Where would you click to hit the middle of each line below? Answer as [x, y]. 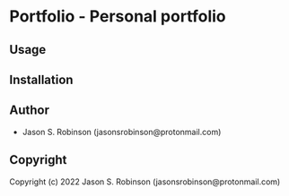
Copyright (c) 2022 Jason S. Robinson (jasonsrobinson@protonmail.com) [145, 182]
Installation [41, 79]
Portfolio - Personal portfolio [118, 17]
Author [29, 111]
